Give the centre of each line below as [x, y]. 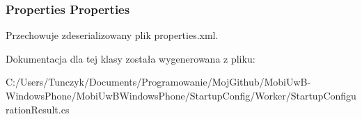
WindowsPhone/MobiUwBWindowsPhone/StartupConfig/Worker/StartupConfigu [181, 95]
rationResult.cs [38, 109]
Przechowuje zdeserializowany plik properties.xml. [112, 35]
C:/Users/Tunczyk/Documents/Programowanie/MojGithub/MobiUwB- [158, 82]
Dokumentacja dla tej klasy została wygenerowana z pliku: [131, 58]
